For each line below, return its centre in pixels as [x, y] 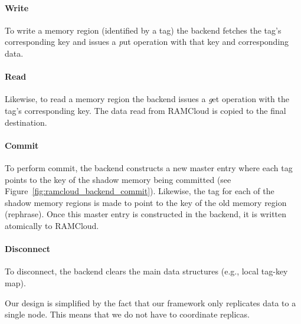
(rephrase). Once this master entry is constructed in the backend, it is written [146, 214]
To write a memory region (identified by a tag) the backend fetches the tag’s [143, 30]
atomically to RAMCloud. [52, 225]
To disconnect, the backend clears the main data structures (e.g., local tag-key [146, 271]
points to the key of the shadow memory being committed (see [118, 179]
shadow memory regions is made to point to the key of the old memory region [146, 202]
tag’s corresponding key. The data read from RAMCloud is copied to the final [145, 110]
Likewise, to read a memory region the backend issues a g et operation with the [147, 99]
